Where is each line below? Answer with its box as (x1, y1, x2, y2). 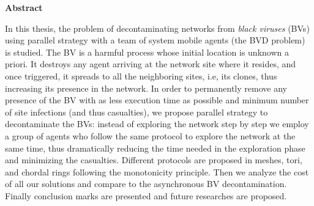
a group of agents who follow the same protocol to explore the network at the (5, 129, 296, 142)
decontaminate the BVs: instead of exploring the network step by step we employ (5, 117, 309, 130)
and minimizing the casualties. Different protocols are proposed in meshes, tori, (5, 153, 302, 166)
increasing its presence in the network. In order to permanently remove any (5, 81, 287, 94)
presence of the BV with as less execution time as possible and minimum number (5, 94, 309, 106)
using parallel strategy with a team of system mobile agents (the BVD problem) (5, 34, 305, 46)
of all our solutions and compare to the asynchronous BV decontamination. (5, 177, 287, 190)
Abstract (5, 1, 43, 13)
